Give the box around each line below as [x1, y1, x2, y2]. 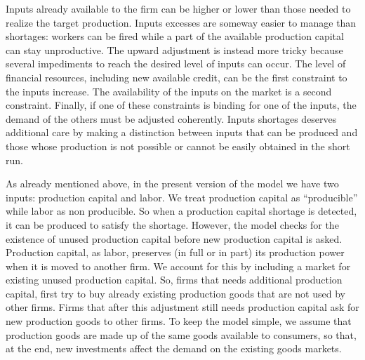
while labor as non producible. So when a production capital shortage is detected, [6, 204, 357, 218]
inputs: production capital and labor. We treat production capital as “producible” [6, 189, 358, 204]
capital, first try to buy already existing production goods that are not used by [6, 286, 345, 300]
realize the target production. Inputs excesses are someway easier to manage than [6, 15, 357, 29]
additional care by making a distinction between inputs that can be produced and [6, 125, 358, 140]
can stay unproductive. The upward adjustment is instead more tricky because [6, 42, 343, 57]
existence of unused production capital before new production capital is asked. [6, 231, 343, 246]
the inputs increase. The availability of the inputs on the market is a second [6, 84, 332, 98]
